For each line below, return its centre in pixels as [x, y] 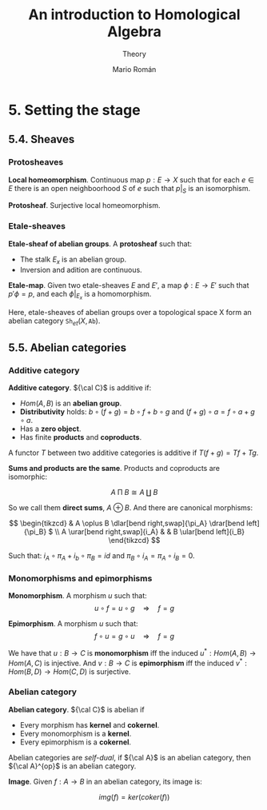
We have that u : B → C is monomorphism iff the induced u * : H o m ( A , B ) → [132, 652]
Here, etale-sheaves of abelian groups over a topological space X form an [130, 312]
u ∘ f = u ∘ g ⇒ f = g [134, 608]
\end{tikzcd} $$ [134, 541]
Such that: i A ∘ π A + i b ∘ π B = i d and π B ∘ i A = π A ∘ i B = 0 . [102, 557]
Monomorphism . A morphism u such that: [78, 596]
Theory [134, 54]
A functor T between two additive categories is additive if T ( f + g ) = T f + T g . [133, 453]
